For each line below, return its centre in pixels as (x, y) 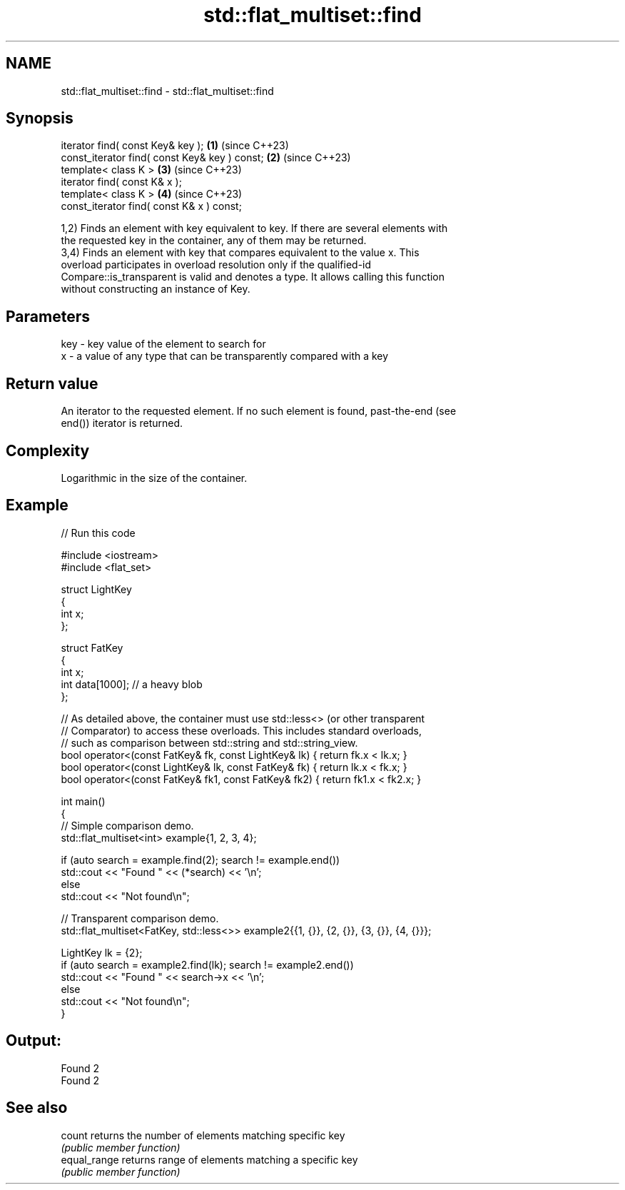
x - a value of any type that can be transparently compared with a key (225, 356)
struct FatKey (92, 647)
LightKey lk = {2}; (102, 952)
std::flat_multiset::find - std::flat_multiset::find (167, 91)
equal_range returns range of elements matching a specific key (209, 1159)
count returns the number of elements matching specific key (203, 1135)
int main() (83, 801)
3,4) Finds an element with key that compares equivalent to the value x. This (240, 253)
